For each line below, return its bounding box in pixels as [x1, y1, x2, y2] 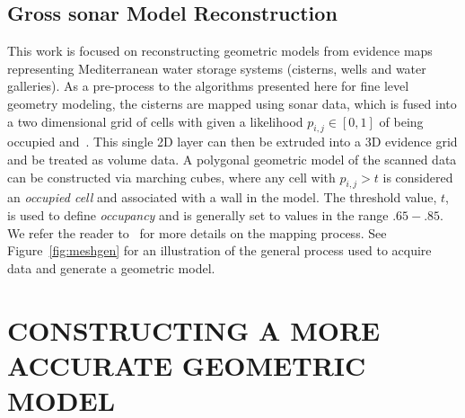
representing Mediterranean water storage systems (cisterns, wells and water [7, 58, 426, 77]
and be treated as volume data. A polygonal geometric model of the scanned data [7, 149, 457, 168]
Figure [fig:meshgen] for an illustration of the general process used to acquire [7, 241, 432, 260]
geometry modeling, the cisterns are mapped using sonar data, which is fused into [7, 93, 457, 112]
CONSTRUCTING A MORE [7, 311, 381, 348]
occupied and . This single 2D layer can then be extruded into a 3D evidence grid [7, 132, 458, 151]
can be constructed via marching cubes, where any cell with [7, 167, 336, 186]
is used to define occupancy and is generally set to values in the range [7, 205, 389, 224]
